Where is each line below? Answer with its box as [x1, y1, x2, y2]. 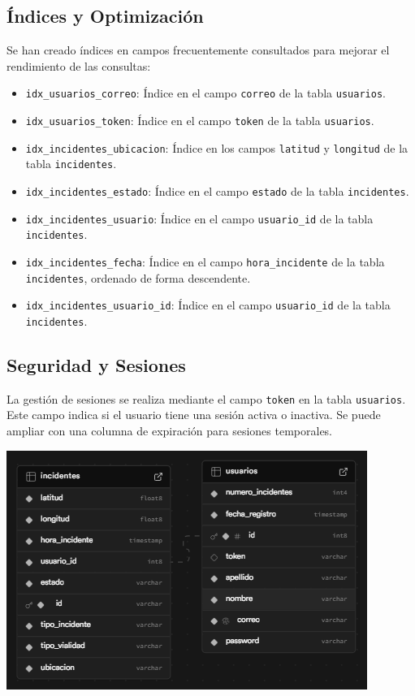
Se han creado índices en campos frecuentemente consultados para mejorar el [6, 41, 390, 58]
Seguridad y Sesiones [6, 352, 186, 377]
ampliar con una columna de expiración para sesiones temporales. [6, 422, 333, 439]
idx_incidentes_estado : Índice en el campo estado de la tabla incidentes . [25, 183, 409, 200]
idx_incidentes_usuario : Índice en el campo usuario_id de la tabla [25, 210, 374, 227]
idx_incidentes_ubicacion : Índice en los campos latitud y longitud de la [25, 139, 409, 156]
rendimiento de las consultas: [6, 57, 151, 74]
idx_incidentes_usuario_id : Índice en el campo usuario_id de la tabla [25, 296, 391, 313]
